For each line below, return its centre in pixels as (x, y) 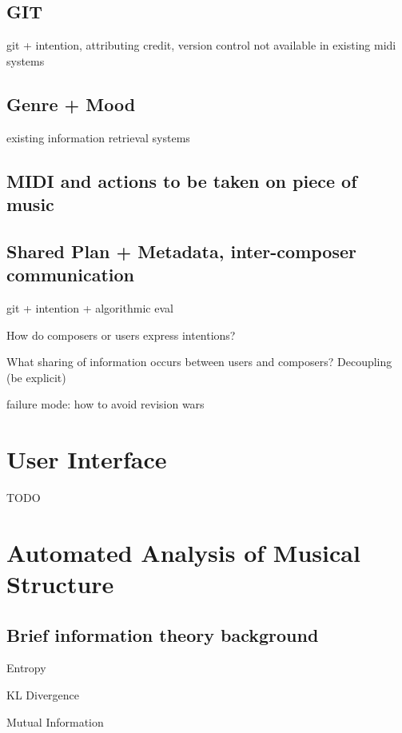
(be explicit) (36, 377)
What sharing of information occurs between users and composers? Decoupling (199, 362)
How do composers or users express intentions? (121, 335)
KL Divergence (43, 695)
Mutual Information (55, 721)
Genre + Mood (71, 104)
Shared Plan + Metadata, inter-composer (181, 251)
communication (70, 275)
